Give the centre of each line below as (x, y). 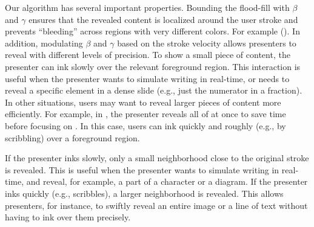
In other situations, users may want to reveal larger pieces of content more (143, 102)
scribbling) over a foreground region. (72, 137)
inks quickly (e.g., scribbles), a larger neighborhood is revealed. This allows (144, 193)
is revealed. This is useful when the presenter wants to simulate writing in (142, 169)
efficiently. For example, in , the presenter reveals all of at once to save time (145, 114)
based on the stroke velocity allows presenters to (207, 43)
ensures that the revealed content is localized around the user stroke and (163, 19)
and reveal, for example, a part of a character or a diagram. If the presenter (167, 181)
